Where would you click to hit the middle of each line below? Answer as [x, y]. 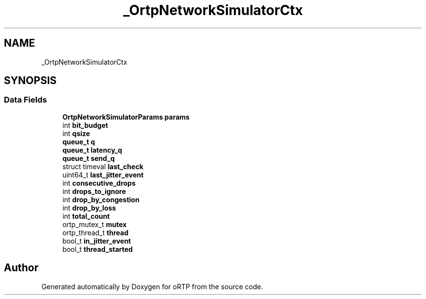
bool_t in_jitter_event [97, 241]
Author [21, 268]
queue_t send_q [89, 158]
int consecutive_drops [99, 183]
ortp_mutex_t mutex [95, 224]
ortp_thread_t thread [96, 232]
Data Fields [26, 100]
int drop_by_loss [89, 208]
